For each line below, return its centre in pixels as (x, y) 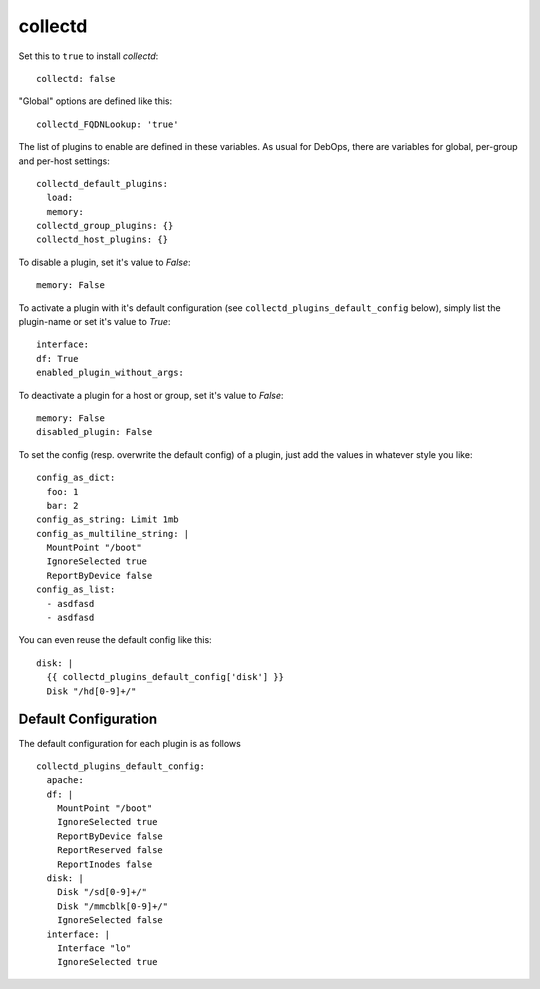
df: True (57, 358)
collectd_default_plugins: (102, 183)
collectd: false (76, 78)
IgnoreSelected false (110, 920)
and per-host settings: (64, 161)
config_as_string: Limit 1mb (107, 519)
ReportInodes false (104, 864)
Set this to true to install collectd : (88, 56)
